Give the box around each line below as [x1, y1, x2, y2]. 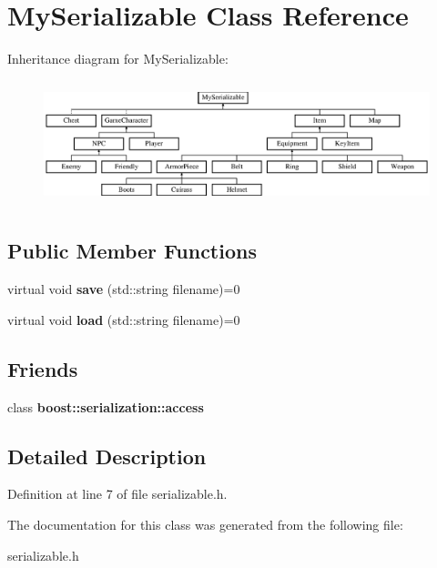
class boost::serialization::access [7, 397, 204, 416]
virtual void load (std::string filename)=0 [7, 309, 240, 329]
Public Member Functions [7, 237, 257, 265]
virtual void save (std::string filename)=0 [7, 279, 240, 299]
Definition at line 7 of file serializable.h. [7, 484, 228, 503]
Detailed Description [7, 441, 207, 470]
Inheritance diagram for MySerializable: [7, 49, 229, 68]
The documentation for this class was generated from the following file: [7, 514, 403, 533]
